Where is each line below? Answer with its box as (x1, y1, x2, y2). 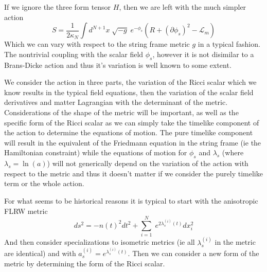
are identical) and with (4, 248, 76, 259)
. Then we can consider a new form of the (128, 248, 259, 259)
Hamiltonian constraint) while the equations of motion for (4, 147, 187, 158)
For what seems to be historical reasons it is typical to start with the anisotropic (4, 195, 258, 206)
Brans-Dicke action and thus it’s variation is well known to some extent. (4, 59, 232, 70)
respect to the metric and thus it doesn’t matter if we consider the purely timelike (4, 168, 263, 178)
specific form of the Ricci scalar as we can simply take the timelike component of (4, 117, 259, 128)
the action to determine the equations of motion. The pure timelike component (4, 127, 253, 138)
